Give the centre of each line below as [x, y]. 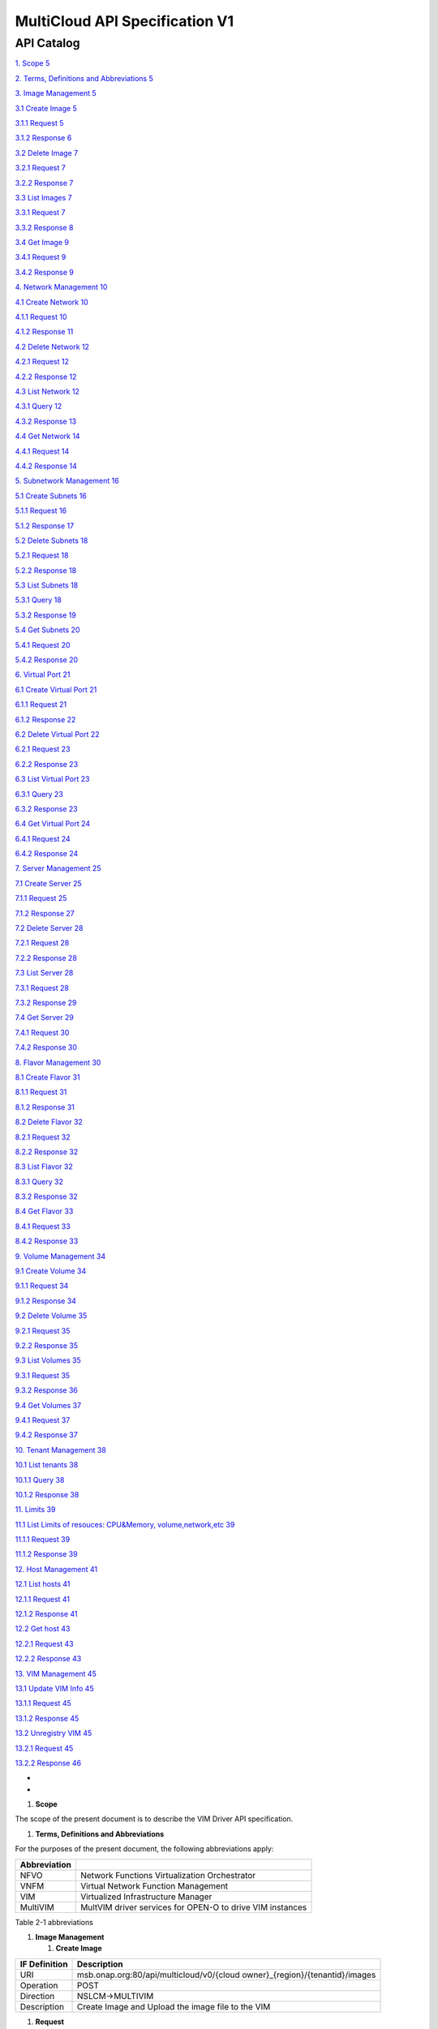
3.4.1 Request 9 [41, 257]
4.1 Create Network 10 [52, 302]
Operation [39, 1985]
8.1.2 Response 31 [45, 1107]
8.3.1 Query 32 [39, 1182]
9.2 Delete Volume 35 [51, 1316]
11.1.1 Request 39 [43, 1540]
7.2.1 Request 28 [42, 943]
